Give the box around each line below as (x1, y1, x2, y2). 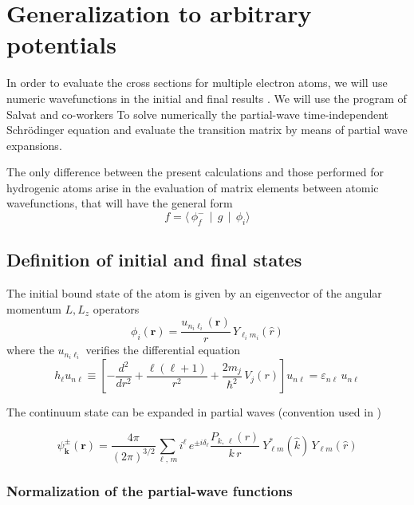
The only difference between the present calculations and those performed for (6, 164, 384, 180)
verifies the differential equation (85, 341, 240, 358)
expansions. (6, 136, 62, 153)
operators (93, 300, 140, 317)
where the (6, 341, 54, 358)
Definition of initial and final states (6, 247, 302, 272)
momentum (6, 300, 61, 317)
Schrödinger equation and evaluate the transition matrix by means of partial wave (6, 121, 408, 138)
